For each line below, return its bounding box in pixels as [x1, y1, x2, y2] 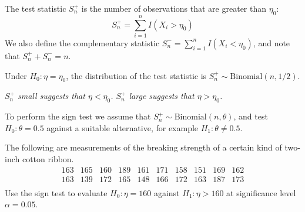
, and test [233, 110, 268, 122]
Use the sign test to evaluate [5, 186, 108, 199]
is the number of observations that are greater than [81, 2, 267, 14]
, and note [253, 36, 290, 49]
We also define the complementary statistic [5, 36, 160, 49]
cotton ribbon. [22, 152, 74, 165]
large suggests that [129, 90, 195, 102]
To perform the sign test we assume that [5, 110, 151, 122]
